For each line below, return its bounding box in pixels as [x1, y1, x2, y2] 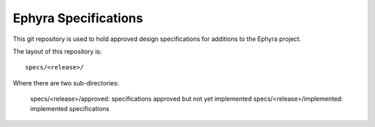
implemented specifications [30, 104, 110, 112]
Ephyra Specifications [12, 10, 144, 26]
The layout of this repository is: [12, 47, 102, 56]
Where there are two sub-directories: [12, 78, 119, 87]
